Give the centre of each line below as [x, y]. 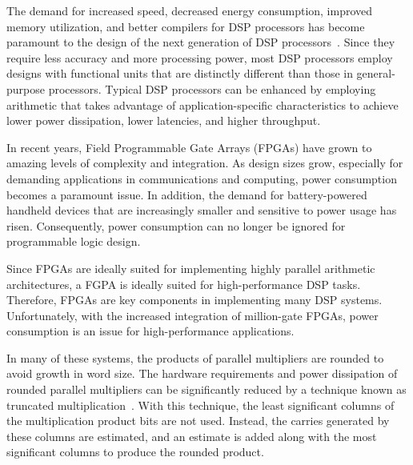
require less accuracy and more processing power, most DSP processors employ [200, 57]
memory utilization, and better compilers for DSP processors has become [186, 26]
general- [376, 73]
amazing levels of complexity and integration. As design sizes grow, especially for [205, 163]
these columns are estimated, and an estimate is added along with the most [192, 436]
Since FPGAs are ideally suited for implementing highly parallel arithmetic [191, 268]
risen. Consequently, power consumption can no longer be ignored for [176, 225]
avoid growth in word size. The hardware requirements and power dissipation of [202, 373]
